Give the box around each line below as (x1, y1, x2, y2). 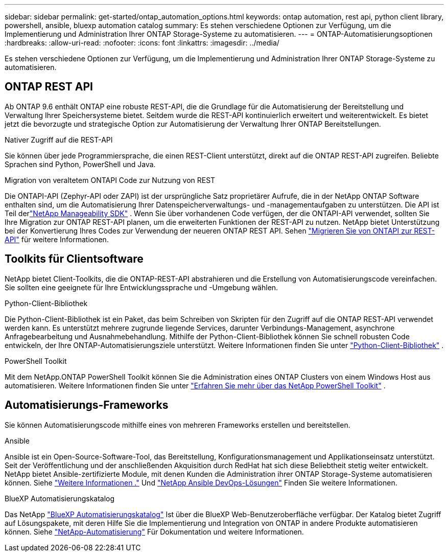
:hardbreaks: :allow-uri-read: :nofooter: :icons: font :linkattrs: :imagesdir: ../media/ (5, 38, 279, 47)
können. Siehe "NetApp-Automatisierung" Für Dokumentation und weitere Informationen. (5, 527, 304, 536)
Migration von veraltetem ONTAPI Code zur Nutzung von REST (5, 175, 216, 184)
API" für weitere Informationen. (5, 235, 109, 244)
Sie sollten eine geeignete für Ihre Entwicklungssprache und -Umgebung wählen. (5, 283, 278, 292)
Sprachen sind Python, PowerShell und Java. (5, 159, 156, 169)
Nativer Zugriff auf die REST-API (5, 135, 113, 144)
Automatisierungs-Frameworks (5, 399, 169, 412)
